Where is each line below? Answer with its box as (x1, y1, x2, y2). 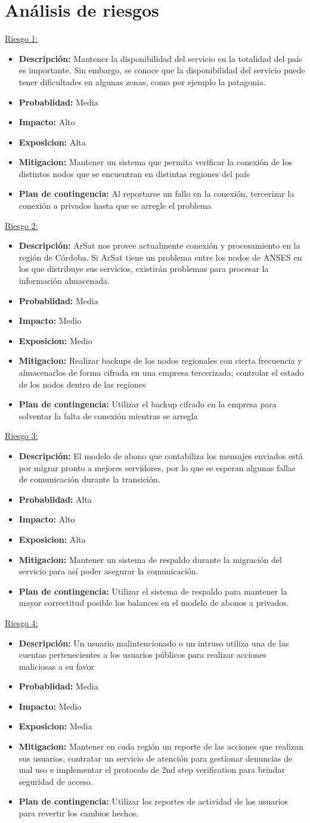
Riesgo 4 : (5, 616, 38, 629)
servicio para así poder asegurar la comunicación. (18, 565, 199, 577)
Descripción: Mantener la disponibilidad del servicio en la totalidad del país (18, 52, 302, 64)
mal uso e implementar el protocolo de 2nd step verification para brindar (18, 763, 285, 776)
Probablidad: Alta (18, 493, 92, 505)
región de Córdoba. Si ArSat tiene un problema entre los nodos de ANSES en (18, 250, 302, 263)
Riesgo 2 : (5, 219, 38, 231)
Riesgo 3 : (5, 429, 38, 442)
